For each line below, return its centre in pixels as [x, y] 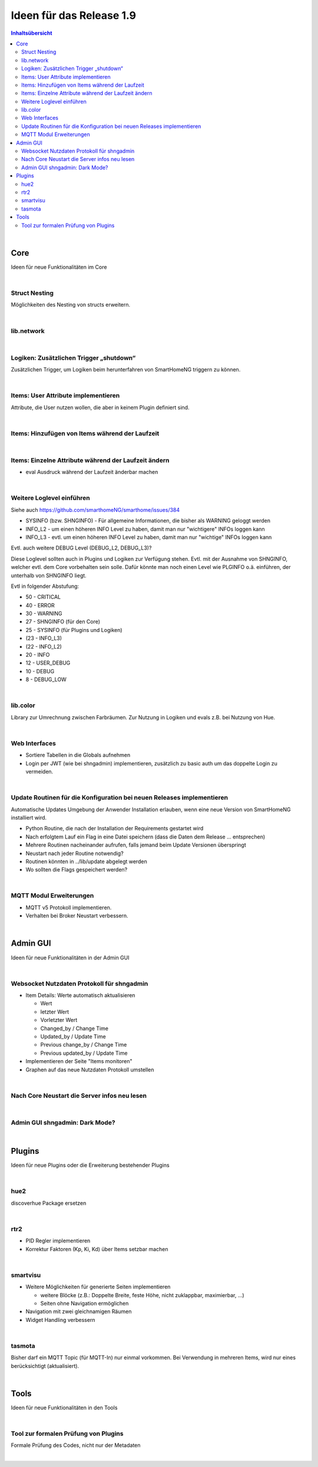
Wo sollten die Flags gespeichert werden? [77, 870]
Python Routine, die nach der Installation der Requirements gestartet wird [115, 828]
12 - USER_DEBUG [48, 663]
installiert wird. [29, 817]
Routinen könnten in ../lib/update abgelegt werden [86, 861]
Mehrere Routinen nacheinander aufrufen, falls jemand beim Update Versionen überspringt [136, 845]
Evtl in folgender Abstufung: [45, 586]
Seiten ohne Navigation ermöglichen [85, 1303]
